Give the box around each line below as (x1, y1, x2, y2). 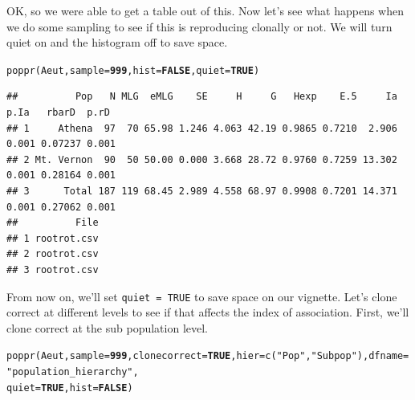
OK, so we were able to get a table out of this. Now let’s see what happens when (6, 2, 405, 18)
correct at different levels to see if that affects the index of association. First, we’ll (6, 304, 409, 320)
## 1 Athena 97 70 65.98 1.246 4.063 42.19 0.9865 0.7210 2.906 (6, 122, 397, 134)
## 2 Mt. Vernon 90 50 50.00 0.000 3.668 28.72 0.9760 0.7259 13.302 (6, 153, 397, 165)
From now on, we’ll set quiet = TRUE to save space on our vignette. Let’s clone (6, 288, 397, 304)
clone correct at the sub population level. (6, 319, 208, 336)
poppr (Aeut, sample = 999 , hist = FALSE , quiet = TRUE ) (6, 64, 260, 76)
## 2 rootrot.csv (6, 248, 99, 260)
